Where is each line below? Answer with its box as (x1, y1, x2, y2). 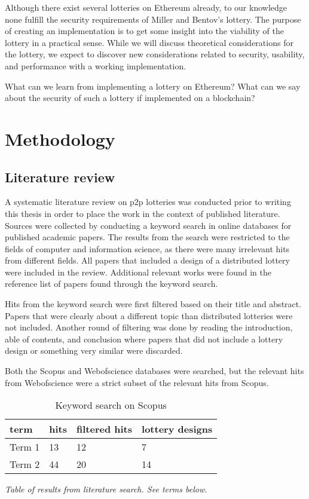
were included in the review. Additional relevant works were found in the (5, 265, 271, 278)
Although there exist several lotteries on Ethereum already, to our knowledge (5, 1, 287, 13)
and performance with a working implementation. (5, 59, 186, 72)
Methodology (5, 126, 115, 151)
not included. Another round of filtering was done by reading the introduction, (5, 321, 293, 333)
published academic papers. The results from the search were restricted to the (5, 231, 290, 243)
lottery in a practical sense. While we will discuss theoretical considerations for (5, 36, 293, 48)
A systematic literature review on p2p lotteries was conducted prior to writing (5, 195, 291, 208)
